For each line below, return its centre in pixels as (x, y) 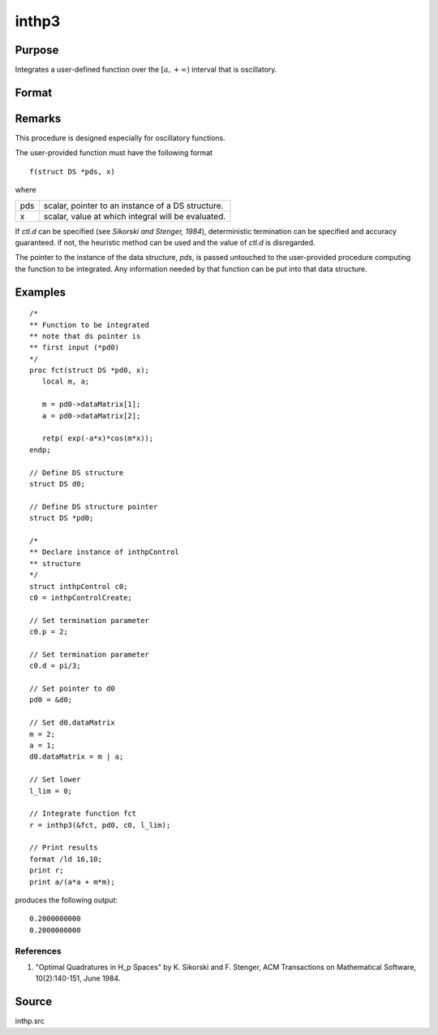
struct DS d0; (57, 484)
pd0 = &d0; (51, 700)
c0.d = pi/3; (55, 666)
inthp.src (30, 1021)
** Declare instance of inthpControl (105, 552)
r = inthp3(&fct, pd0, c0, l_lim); (100, 825)
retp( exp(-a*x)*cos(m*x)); (98, 438)
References (38, 951)
